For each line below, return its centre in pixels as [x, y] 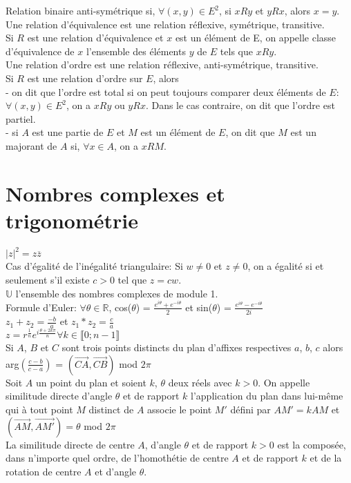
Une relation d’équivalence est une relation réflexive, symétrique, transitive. [165, 24]
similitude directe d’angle [59, 396]
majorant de [31, 145]
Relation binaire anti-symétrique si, [80, 10]
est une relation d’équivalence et [95, 38]
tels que [236, 51]
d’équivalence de [40, 51]
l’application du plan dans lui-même [267, 396]
